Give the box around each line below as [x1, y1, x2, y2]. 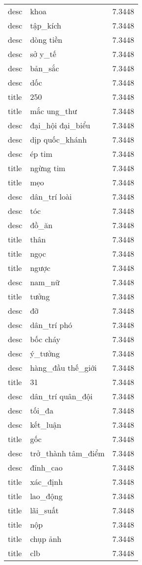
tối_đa [30, 405, 53, 416]
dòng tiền [30, 34, 63, 45]
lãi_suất [30, 505, 59, 516]
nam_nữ [30, 276, 60, 288]
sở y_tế [30, 48, 56, 59]
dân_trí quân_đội [30, 390, 93, 402]
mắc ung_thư [30, 105, 77, 117]
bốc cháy [30, 333, 61, 345]
